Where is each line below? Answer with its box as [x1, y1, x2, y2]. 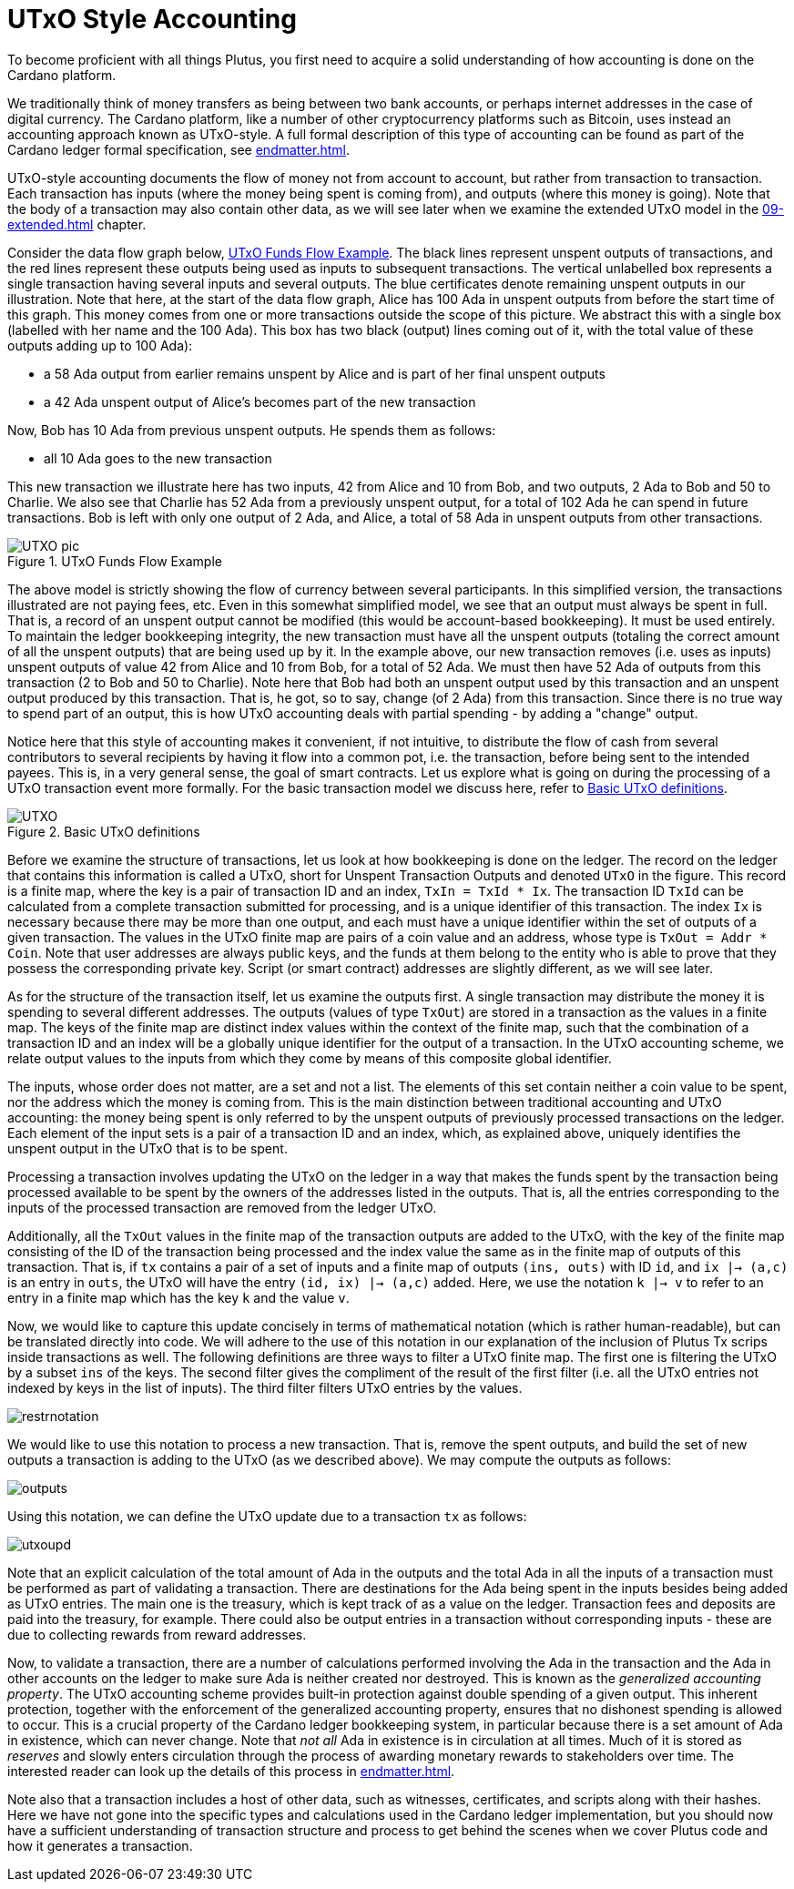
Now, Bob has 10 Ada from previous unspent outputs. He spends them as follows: [7, 421, 496, 438]
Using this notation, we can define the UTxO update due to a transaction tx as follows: [7, 1508, 527, 1524]
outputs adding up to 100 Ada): [7, 337, 193, 353]
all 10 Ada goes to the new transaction [44, 450, 272, 466]
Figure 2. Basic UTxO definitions [7, 823, 200, 839]
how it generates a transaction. [7, 1837, 193, 1853]
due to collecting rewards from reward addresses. [7, 1626, 307, 1642]
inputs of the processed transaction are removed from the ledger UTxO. [7, 1199, 437, 1215]
